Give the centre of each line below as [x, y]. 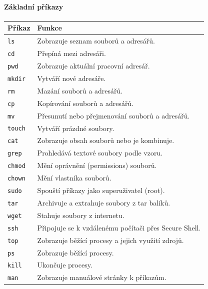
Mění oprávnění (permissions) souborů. [97, 165]
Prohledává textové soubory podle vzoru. [100, 153]
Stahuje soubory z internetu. [81, 215]
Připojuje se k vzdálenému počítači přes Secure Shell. [119, 227]
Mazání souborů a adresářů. [80, 90]
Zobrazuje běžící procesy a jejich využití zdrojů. [110, 240]
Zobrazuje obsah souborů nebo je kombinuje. [106, 140]
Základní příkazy [34, 6]
